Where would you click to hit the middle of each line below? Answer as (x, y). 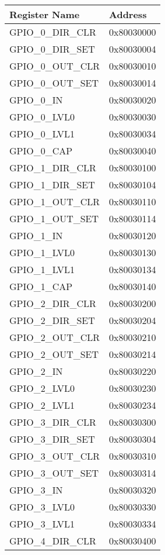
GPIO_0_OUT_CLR (55, 66)
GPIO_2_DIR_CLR (53, 303)
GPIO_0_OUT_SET (54, 83)
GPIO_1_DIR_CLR (53, 168)
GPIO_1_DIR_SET (52, 185)
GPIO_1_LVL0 (42, 252)
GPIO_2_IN (36, 371)
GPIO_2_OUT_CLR (55, 337)
